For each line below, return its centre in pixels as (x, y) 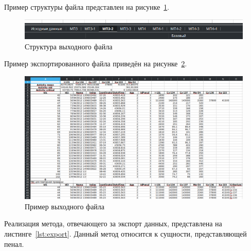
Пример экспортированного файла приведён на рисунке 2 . (96, 64)
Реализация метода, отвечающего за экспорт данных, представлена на (113, 223)
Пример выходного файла (65, 206)
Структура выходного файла (69, 46)
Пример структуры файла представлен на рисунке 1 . (87, 7)
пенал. (14, 244)
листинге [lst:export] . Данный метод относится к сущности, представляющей (126, 234)
